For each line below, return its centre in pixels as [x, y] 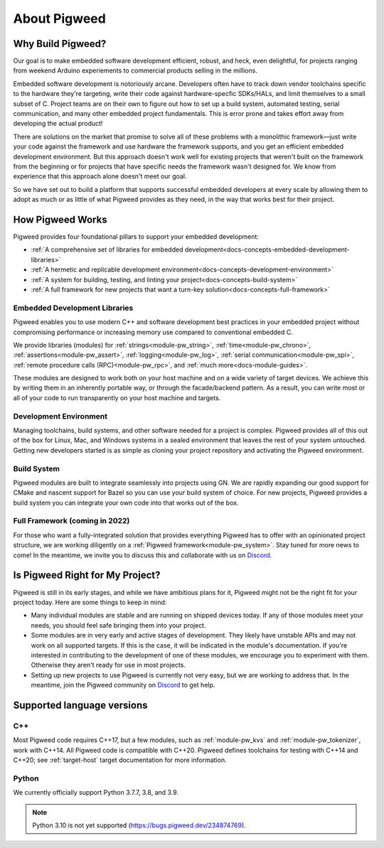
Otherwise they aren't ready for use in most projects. [108, 665]
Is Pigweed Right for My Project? [87, 575]
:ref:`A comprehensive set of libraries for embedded [107, 249]
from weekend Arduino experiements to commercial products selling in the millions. [135, 70]
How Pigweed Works [60, 219]
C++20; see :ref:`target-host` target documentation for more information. [120, 760]
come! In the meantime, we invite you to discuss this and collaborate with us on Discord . [143, 555]
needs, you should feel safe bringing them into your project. [118, 625]
